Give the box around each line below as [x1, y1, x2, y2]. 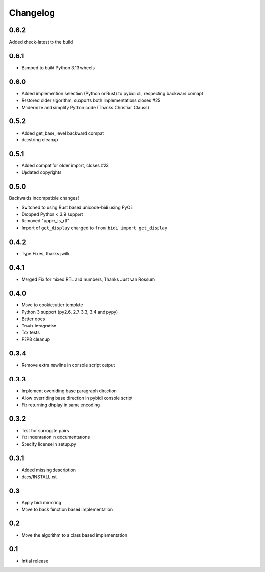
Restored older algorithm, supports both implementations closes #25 [21, 97, 160, 103]
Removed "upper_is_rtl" [21, 218, 70, 224]
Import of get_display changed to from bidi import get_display [21, 225, 168, 231]
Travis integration [21, 323, 57, 328]
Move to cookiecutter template [21, 302, 83, 308]
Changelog [9, 7, 55, 18]
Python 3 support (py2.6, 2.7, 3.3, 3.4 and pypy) [21, 309, 118, 315]
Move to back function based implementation [21, 506, 113, 513]
